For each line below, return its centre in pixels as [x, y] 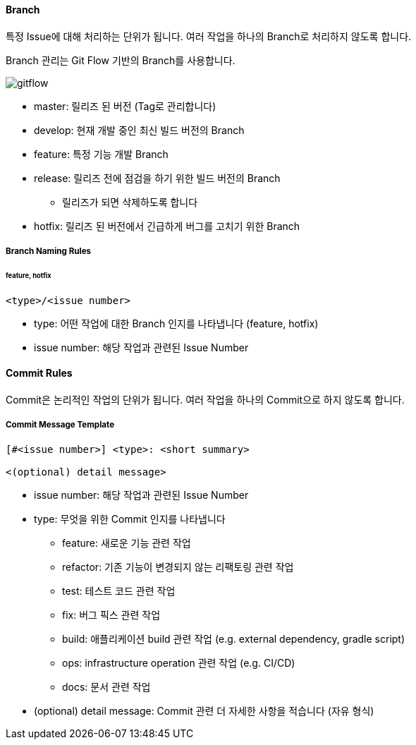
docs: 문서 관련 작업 [106, 686]
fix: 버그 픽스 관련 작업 [111, 614]
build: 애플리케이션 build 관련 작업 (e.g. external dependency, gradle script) [234, 638]
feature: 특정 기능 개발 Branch [101, 154]
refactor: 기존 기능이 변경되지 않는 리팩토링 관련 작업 [178, 567]
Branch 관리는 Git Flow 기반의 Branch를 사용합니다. [121, 60]
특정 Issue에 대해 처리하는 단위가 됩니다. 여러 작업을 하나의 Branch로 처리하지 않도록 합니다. [209, 36]
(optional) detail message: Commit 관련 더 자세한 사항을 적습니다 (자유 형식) [204, 710]
